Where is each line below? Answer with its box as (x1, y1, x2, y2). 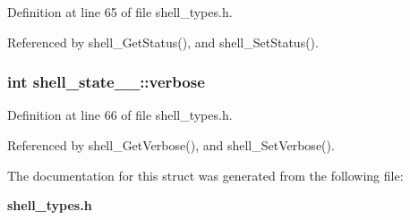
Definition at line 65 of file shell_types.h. (7, 3, 233, 21)
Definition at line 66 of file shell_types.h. (7, 106, 233, 124)
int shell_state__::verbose (7, 71, 205, 93)
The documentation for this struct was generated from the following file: (7, 165, 404, 184)
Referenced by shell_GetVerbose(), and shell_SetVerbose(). (7, 136, 335, 154)
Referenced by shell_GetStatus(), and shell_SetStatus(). (7, 32, 319, 51)
